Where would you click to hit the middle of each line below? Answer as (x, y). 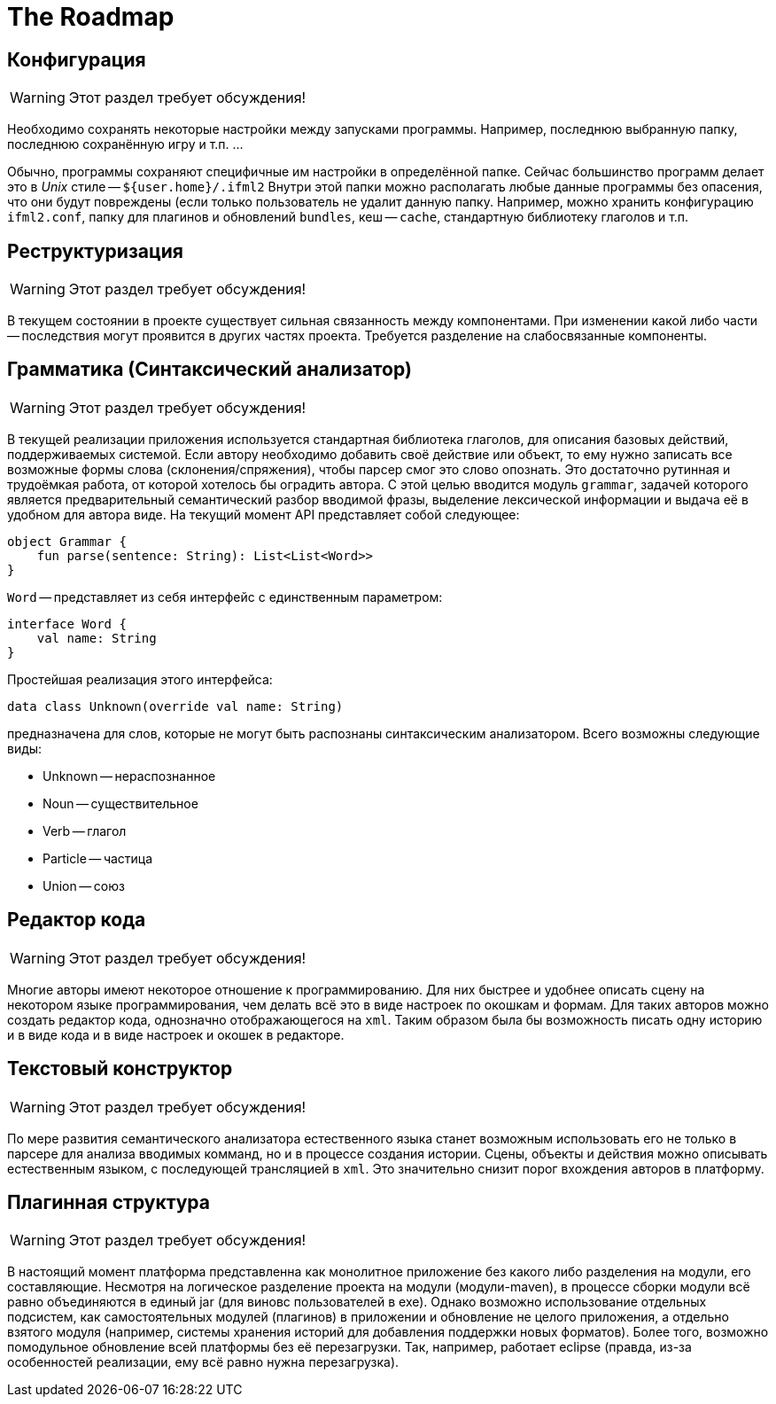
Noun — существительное (120, 803)
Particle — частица (98, 858)
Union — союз (84, 885)
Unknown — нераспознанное (129, 776)
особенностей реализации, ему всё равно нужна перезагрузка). (203, 1362)
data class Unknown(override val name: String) (175, 706)
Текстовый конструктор (120, 1069)
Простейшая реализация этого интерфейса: (140, 679)
